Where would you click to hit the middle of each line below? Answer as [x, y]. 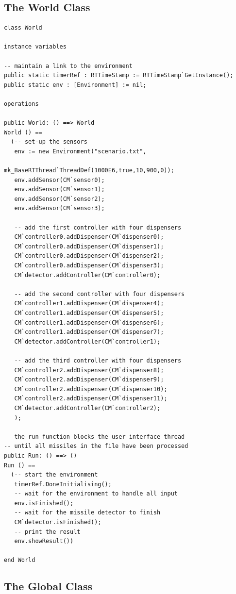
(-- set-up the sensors [49, 142]
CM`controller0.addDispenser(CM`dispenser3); [89, 266]
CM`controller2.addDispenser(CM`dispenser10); [91, 389]
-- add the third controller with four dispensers [98, 360]
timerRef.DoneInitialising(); [63, 484]
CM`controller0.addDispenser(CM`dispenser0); [89, 237]
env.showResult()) [44, 541]
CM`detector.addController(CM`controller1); [87, 341]
